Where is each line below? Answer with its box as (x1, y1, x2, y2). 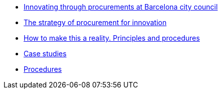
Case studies (24, 49, 67, 58)
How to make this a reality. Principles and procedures (24, 34, 200, 42)
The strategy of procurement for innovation (24, 18, 167, 27)
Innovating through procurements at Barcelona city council (24, 3, 218, 11)
